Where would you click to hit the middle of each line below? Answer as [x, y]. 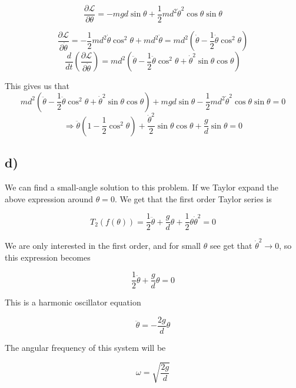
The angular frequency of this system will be [85, 347]
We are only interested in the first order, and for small [103, 246]
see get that [231, 246]
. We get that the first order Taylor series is [193, 198]
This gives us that [37, 86]
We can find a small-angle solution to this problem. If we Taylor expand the [142, 187]
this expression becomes [48, 257]
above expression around [49, 198]
